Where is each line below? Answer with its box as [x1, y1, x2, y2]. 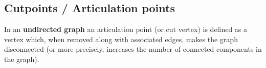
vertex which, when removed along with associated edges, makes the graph [4, 33, 238, 44]
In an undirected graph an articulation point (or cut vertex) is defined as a [4, 24, 248, 35]
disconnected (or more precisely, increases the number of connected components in [4, 44, 262, 54]
